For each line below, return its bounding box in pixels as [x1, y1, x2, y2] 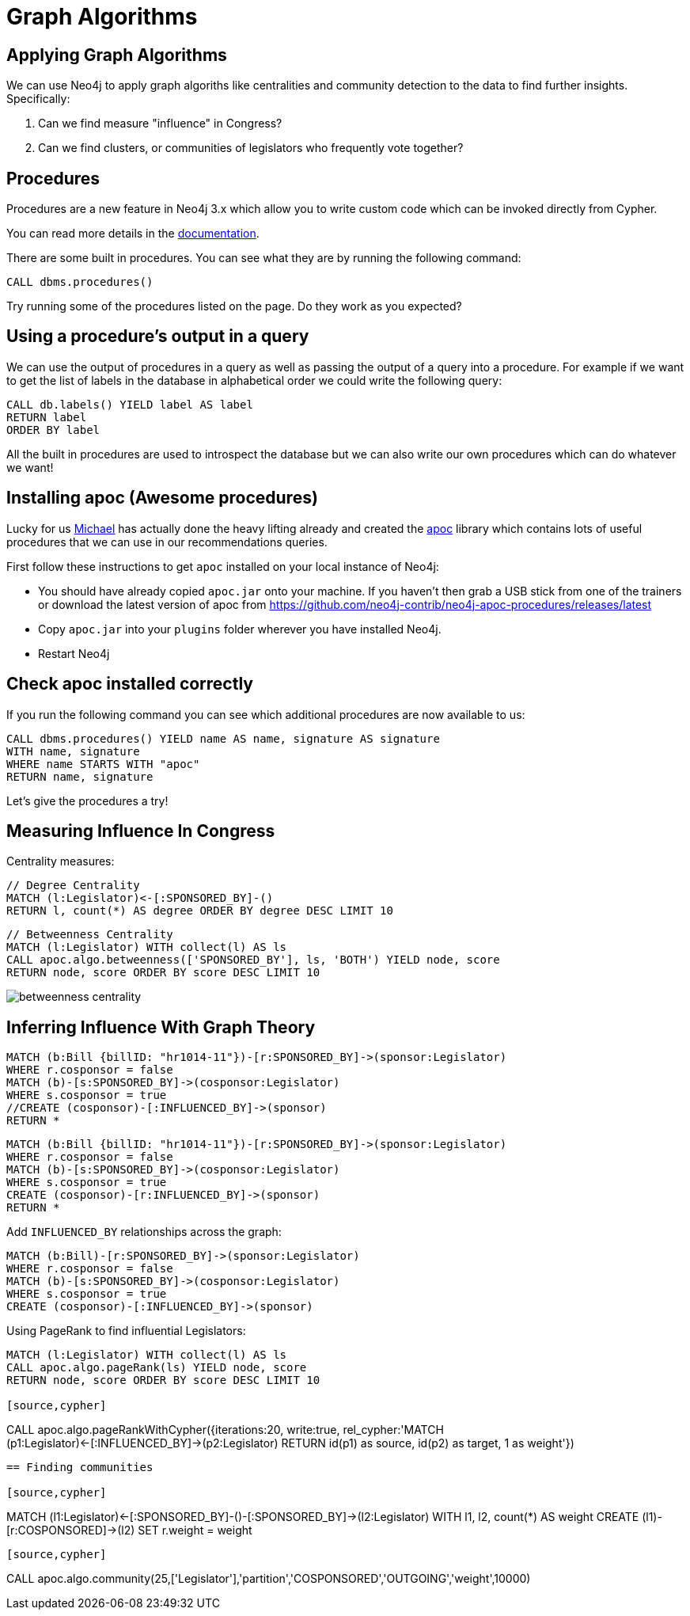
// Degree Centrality [6, 879, 140, 892]
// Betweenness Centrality [6, 928, 173, 941]
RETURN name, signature [6, 770, 154, 783]
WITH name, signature [6, 744, 140, 758]
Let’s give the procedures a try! [6, 793, 169, 808]
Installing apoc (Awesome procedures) [6, 488, 318, 508]
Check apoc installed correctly [6, 674, 254, 694]
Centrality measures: [6, 854, 115, 869]
